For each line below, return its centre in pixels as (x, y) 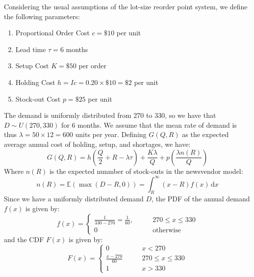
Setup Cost (32, 66)
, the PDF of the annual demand (201, 199)
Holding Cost (35, 82)
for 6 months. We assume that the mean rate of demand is (149, 125)
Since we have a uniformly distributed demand (74, 199)
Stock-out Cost (38, 98)
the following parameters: (42, 16)
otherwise (167, 230)
